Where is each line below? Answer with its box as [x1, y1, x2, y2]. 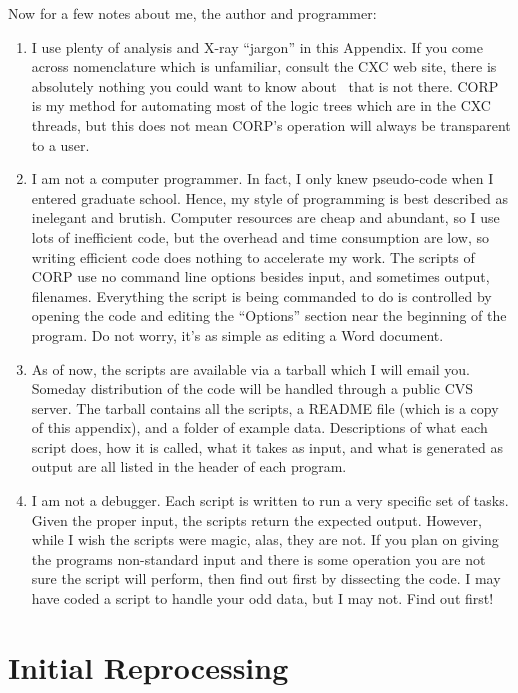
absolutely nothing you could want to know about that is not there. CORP [31, 75, 499, 96]
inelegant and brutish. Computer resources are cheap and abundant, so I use [31, 207, 500, 228]
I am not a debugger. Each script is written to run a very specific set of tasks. [31, 490, 509, 511]
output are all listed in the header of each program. [31, 456, 347, 477]
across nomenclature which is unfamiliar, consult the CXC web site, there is [31, 56, 497, 77]
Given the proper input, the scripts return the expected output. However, [31, 509, 482, 530]
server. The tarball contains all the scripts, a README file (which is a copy [31, 397, 499, 418]
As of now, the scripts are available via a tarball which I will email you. [31, 358, 471, 379]
